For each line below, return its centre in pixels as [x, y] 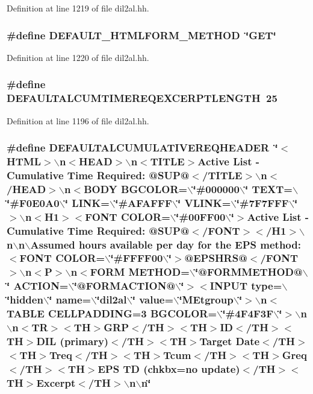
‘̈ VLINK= [204, 202]
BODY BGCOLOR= [136, 189]
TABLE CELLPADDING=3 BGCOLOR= [112, 313]
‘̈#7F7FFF [262, 202]
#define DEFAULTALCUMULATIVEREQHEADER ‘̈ [142, 148]
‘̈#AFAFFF [144, 202]
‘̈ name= [70, 300]
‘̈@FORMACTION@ [125, 286]
